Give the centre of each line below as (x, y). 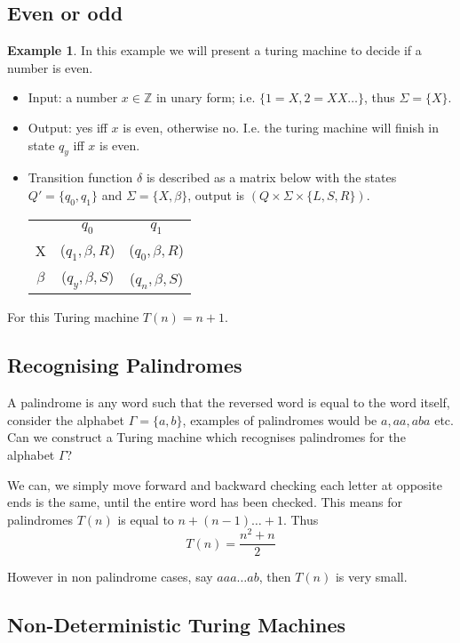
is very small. (371, 577)
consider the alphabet (66, 419)
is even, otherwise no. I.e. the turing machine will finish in (281, 127)
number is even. (50, 67)
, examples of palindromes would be (280, 419)
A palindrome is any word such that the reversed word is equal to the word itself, (229, 402)
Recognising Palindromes (125, 365)
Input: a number (73, 97)
